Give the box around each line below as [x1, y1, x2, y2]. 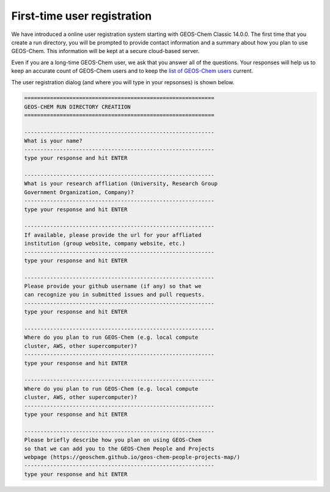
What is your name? [24, 137, 82, 145]
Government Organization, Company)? [24, 189, 134, 195]
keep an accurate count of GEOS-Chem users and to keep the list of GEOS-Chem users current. [11, 67, 254, 74]
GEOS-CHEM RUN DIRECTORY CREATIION [24, 103, 131, 110]
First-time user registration [11, 9, 152, 23]
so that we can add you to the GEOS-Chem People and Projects [24, 445, 215, 452]
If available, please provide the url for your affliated [24, 231, 202, 238]
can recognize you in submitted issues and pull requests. [24, 291, 205, 298]
